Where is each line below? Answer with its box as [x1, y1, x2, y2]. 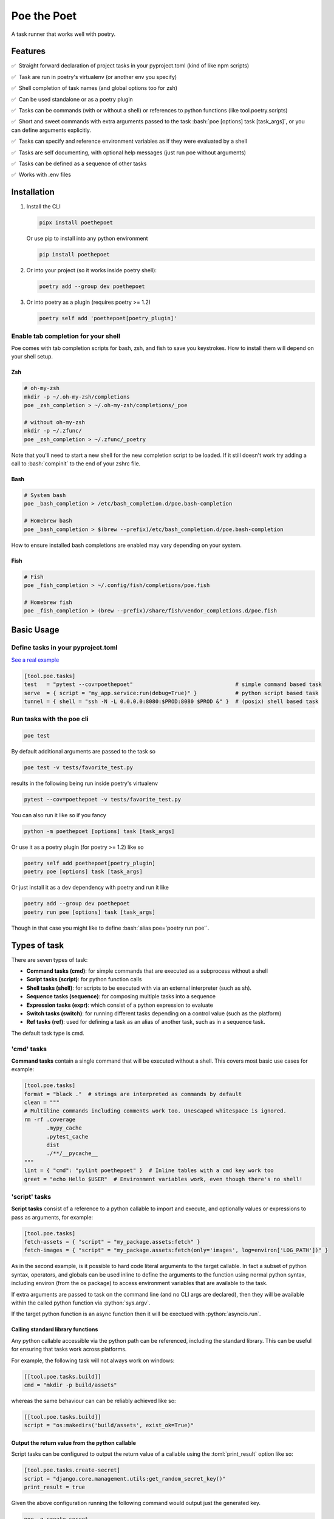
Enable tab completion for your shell [11, 332, 121, 340]
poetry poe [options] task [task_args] [24, 868, 143, 875]
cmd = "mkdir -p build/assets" [24, 1381, 118, 1388]
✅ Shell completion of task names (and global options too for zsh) [11, 84, 178, 92]
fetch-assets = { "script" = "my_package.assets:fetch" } [24, 1238, 200, 1246]
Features [11, 46, 46, 57]
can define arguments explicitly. [11, 126, 91, 134]
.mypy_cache [46, 1125, 82, 1131]
